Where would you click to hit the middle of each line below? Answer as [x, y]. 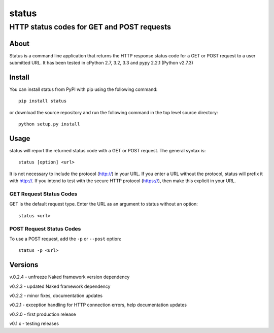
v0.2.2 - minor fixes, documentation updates [56, 296]
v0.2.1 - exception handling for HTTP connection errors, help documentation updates [98, 305]
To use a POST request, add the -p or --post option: [65, 239]
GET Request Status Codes [43, 194]
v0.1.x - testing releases [34, 324]
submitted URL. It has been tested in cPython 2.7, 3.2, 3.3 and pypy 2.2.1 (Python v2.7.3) [101, 63]
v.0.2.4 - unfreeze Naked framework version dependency [70, 277]
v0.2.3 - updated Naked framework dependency [60, 286]
